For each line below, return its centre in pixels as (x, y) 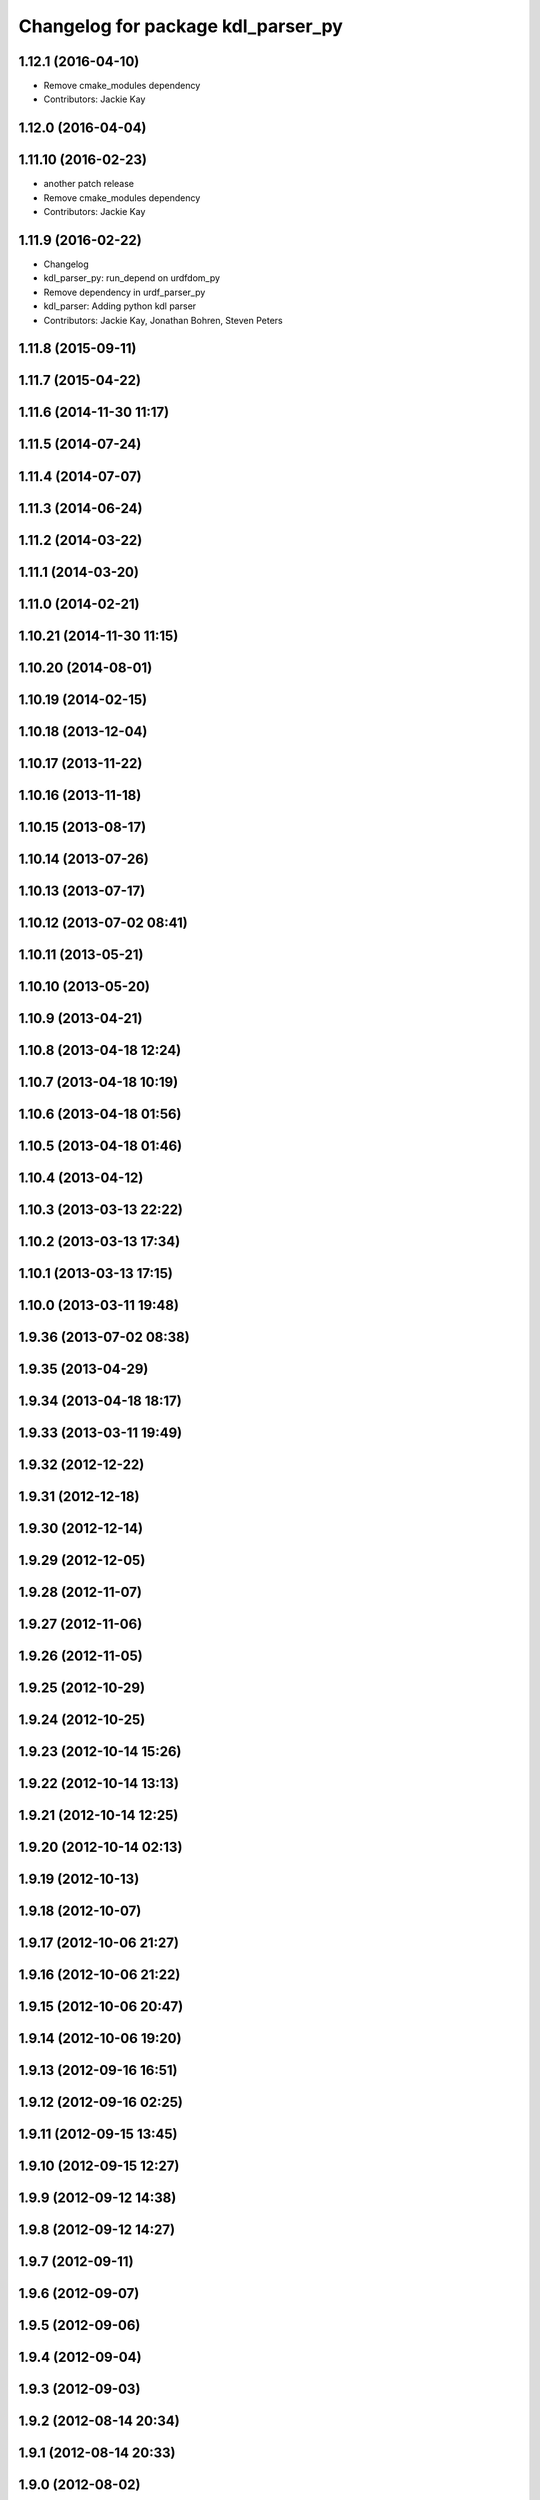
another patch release (89, 184)
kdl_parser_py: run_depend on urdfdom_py (131, 278)
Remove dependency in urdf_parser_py (124, 292)
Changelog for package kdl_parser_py (181, 26)
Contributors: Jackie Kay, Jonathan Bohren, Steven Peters (163, 320)
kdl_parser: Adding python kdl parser (120, 306)
